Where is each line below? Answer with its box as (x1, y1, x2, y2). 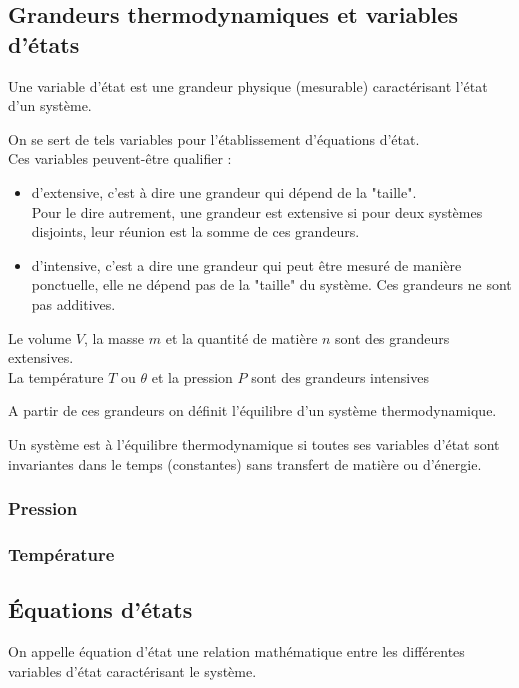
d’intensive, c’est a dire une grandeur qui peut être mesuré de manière (31, 254, 462, 275)
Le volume (8, 327, 72, 348)
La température (8, 366, 104, 387)
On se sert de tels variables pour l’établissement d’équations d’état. (8, 128, 420, 149)
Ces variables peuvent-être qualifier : (8, 148, 232, 169)
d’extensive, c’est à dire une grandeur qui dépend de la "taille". (31, 181, 417, 202)
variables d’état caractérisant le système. (8, 660, 257, 681)
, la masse (84, 327, 145, 348)
